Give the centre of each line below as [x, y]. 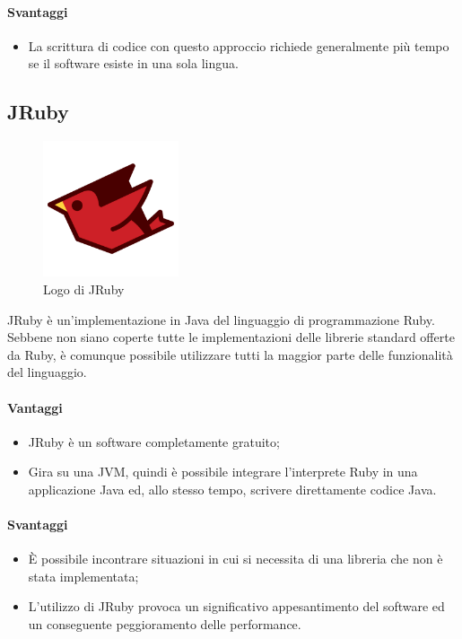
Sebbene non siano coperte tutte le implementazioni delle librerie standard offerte [231, 337]
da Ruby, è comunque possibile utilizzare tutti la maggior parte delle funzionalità [230, 354]
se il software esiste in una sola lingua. [133, 63]
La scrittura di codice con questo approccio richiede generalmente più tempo [239, 45]
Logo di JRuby [84, 289]
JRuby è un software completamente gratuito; [154, 441]
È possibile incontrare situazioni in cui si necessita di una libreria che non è [235, 559]
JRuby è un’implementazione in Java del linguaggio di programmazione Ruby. [221, 319]
